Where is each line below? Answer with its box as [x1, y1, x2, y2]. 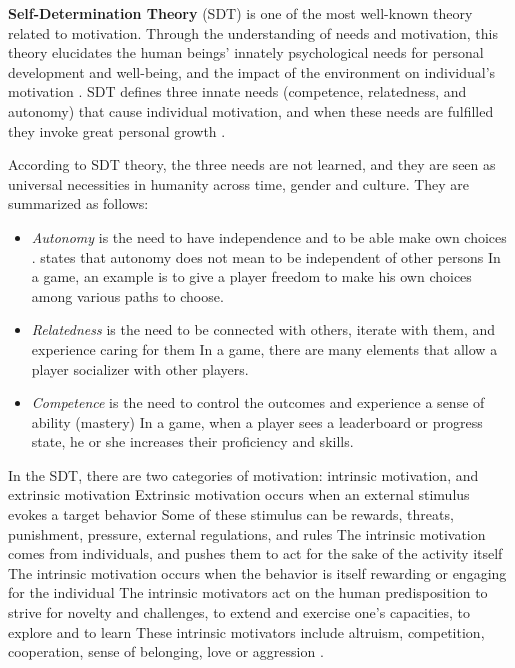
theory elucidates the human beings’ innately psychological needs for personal [8, 42, 484, 63]
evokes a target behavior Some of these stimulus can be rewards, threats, [8, 504, 454, 525]
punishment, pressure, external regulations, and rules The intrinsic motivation [8, 523, 486, 544]
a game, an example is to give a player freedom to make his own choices [31, 266, 472, 287]
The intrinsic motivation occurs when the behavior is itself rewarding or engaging [8, 562, 507, 583]
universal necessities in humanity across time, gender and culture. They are [8, 173, 470, 194]
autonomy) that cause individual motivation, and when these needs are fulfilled [8, 100, 494, 121]
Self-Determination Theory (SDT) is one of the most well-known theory [8, 3, 473, 23]
